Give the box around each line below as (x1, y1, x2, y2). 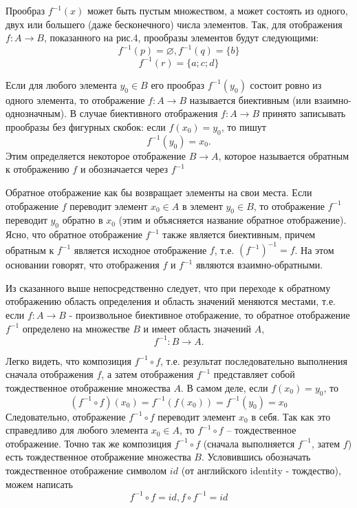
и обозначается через (80, 162, 169, 176)
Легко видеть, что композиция (6, 353, 131, 368)
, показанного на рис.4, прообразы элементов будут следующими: (43, 30, 319, 45)
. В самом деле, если (180, 380, 268, 394)
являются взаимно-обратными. (195, 257, 323, 272)
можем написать (6, 476, 73, 491)
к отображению (6, 162, 69, 176)
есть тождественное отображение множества (6, 449, 191, 464)
